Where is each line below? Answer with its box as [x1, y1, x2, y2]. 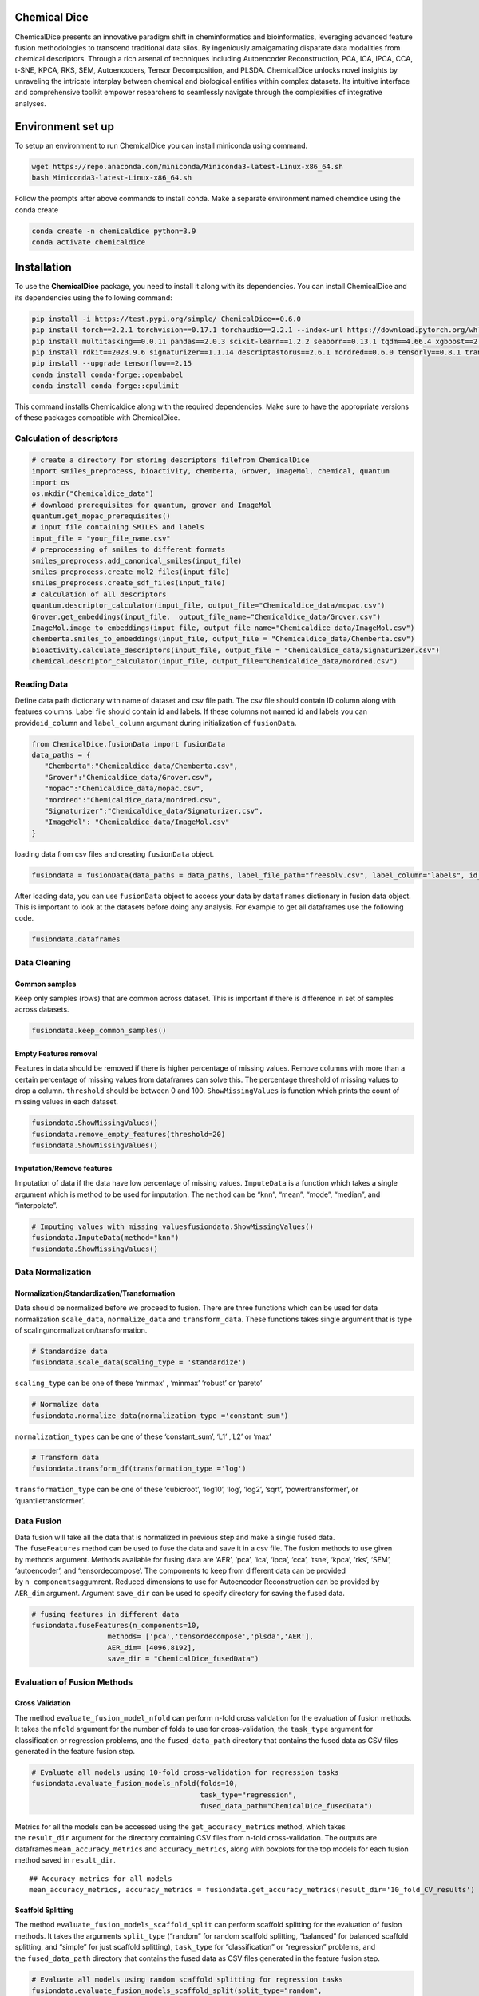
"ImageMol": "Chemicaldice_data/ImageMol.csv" [44, 818, 230, 826]
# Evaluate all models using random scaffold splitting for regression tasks [31, 1974, 343, 1984]
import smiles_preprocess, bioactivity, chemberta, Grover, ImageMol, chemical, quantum [31, 467, 390, 476]
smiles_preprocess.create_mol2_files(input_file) [31, 567, 230, 576]
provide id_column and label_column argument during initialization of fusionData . [14, 718, 297, 727]
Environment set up [14, 120, 115, 133]
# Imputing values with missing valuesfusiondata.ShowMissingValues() [31, 1222, 315, 1231]
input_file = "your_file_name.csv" [31, 533, 171, 543]
